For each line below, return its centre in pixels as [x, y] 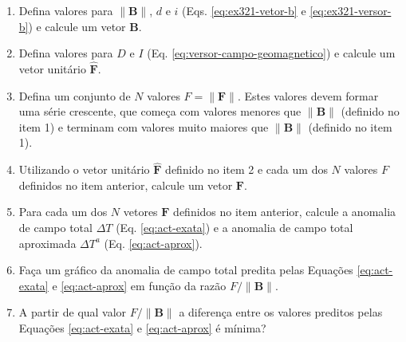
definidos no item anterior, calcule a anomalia [285, 212]
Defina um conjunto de [75, 95]
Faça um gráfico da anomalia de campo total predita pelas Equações [186, 270]
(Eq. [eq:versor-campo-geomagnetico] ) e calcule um [271, 53]
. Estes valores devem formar [308, 95]
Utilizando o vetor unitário [84, 169]
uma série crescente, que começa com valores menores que [160, 111]
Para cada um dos [63, 212]
